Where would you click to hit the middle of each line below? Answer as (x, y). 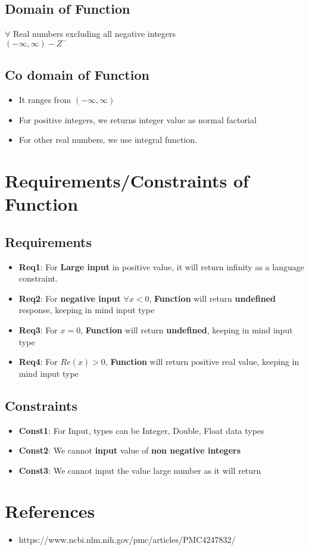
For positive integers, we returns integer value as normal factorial (138, 119)
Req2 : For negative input (70, 298)
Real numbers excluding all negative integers (94, 34)
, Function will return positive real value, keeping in (202, 362)
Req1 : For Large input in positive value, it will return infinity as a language (161, 266)
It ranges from (45, 99)
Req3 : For (38, 329)
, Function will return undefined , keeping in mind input (187, 329)
